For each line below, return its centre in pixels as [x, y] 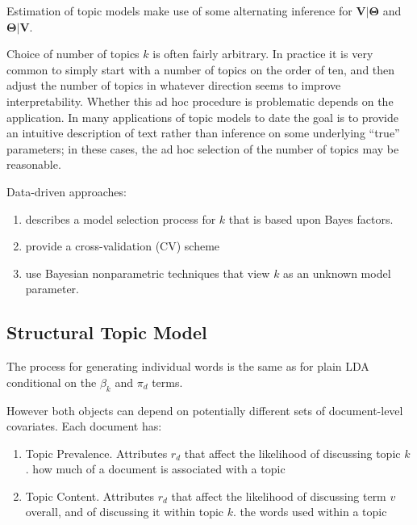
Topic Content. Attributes [90, 496]
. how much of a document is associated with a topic [155, 469]
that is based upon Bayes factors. [311, 218]
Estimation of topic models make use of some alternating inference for [179, 10]
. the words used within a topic [310, 512]
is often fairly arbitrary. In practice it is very [263, 54]
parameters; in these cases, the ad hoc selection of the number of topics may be [203, 148]
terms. [167, 382]
